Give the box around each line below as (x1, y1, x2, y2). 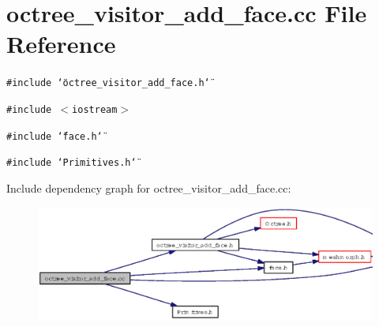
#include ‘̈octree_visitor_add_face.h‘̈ (6, 77, 210, 89)
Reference (6, 28, 116, 60)
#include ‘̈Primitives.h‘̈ (6, 157, 137, 169)
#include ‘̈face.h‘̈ (6, 130, 103, 142)
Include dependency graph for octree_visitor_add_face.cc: (6, 179, 291, 196)
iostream (72, 103, 118, 115)
